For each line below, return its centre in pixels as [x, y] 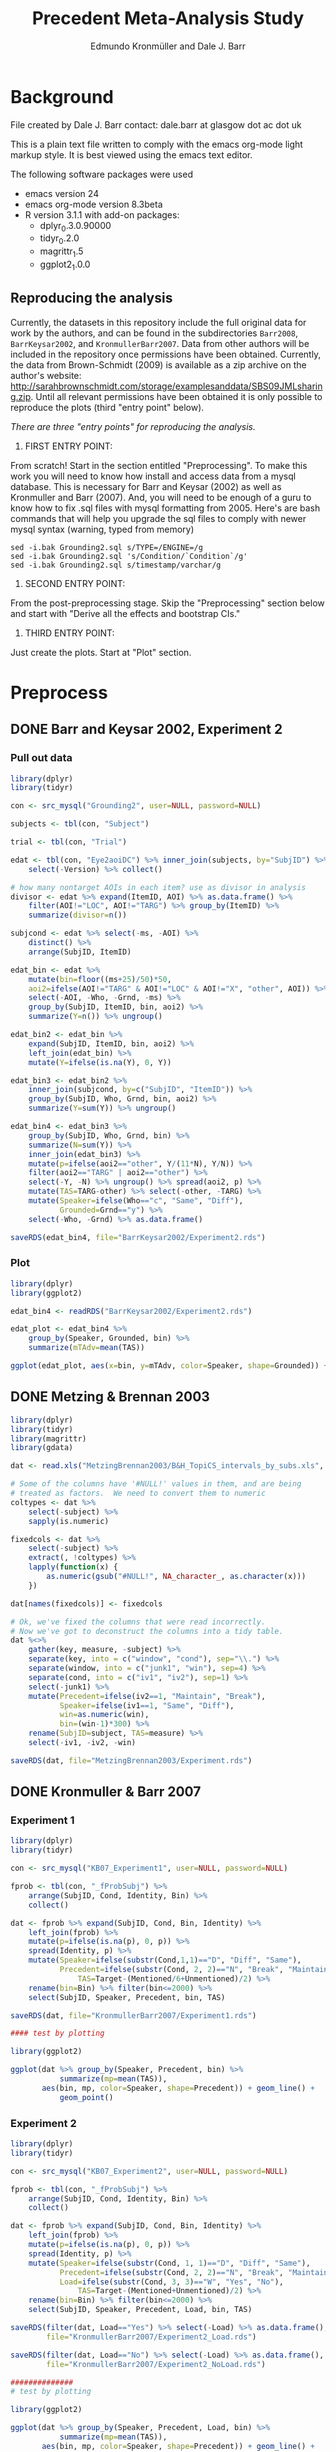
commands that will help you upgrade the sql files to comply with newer [158, 518]
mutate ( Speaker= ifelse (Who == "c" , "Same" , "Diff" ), [136, 1201]
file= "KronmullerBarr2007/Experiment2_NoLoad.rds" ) [156, 2364]
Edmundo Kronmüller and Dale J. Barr [168, 46]
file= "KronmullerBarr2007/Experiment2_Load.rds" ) [151, 2337]
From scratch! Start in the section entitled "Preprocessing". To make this [159, 465]
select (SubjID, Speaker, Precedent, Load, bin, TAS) [140, 2310]
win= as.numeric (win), [104, 1715]
